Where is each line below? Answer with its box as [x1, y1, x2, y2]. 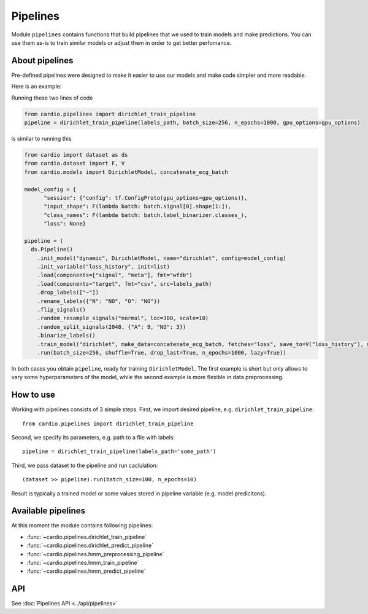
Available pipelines [11, 506, 86, 516]
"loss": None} [44, 220, 86, 227]
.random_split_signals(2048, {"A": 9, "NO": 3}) [37, 323, 186, 330]
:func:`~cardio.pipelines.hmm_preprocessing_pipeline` [26, 550, 165, 557]
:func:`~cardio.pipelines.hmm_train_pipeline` [26, 559, 139, 567]
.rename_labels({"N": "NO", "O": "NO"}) [37, 297, 161, 304]
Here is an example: [11, 83, 62, 90]
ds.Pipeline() [31, 246, 74, 253]
